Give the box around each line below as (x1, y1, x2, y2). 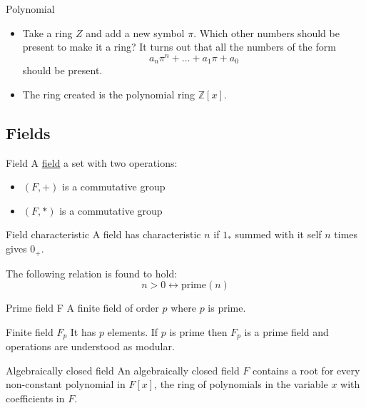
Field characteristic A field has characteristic (6, 227, 201, 242)
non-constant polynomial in (6, 377, 126, 392)
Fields (6, 121, 51, 143)
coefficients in (6, 390, 65, 405)
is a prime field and (244, 324, 329, 339)
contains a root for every (253, 362, 360, 377)
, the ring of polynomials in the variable (154, 377, 328, 392)
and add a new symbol (86, 25, 185, 40)
